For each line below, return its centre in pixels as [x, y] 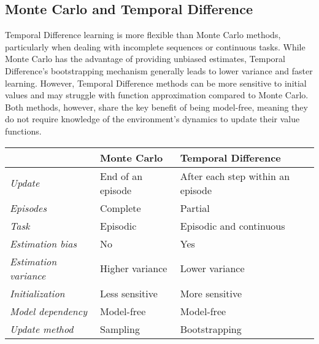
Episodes [28, 208]
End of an [121, 176]
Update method [42, 329]
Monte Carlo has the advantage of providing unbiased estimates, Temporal [145, 59]
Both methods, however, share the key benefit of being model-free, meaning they [156, 107]
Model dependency [48, 311]
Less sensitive [129, 293]
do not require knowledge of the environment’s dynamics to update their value [152, 119]
